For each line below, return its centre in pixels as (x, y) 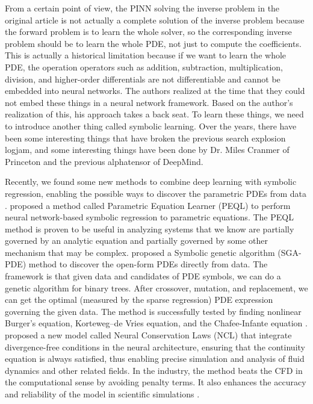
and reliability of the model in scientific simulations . (102, 394)
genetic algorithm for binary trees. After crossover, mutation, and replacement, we (156, 287)
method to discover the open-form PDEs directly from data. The (148, 264)
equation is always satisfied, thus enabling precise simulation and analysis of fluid (155, 359)
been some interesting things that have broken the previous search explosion (145, 138)
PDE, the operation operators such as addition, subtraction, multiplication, (144, 67)
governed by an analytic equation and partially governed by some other (136, 241)
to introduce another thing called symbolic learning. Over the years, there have (151, 126)
